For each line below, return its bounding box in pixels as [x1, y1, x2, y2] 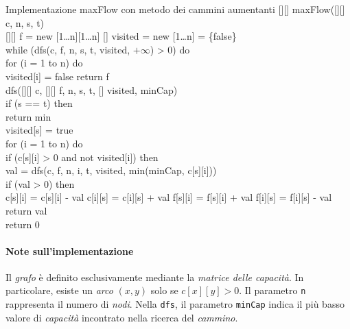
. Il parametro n [239, 283, 306, 297]
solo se [150, 283, 178, 297]
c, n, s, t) [5, 15, 45, 29]
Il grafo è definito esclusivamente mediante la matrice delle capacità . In [5, 269, 304, 284]
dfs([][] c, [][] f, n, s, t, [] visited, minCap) [5, 82, 178, 97]
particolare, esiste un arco [5, 283, 113, 297]
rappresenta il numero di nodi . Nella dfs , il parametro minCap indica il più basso [5, 297, 345, 311]
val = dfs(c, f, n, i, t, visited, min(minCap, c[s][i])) [5, 163, 217, 178]
